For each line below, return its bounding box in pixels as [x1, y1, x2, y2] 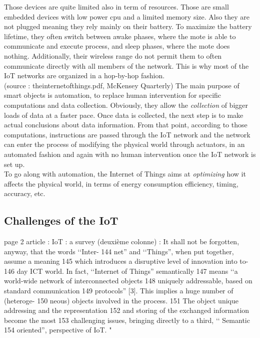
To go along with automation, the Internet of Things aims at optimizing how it [4, 168, 246, 179]
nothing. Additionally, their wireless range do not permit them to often [4, 50, 222, 61]
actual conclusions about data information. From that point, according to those [4, 119, 247, 130]
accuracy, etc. [4, 188, 45, 199]
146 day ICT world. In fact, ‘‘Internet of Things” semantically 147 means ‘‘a [4, 265, 238, 276]
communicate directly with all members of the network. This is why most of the [4, 60, 249, 71]
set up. [4, 158, 25, 169]
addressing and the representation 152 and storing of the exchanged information [4, 305, 249, 315]
